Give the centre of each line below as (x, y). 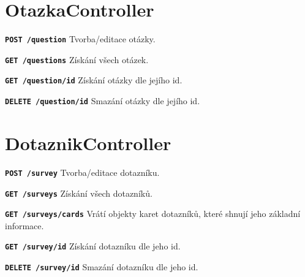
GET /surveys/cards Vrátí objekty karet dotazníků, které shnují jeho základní (153, 214)
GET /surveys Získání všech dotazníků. (79, 193)
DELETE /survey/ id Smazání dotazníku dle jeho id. (102, 267)
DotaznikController (88, 142)
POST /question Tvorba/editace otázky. (80, 39)
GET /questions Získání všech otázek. (77, 59)
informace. (24, 225)
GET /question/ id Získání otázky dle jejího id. (94, 80)
